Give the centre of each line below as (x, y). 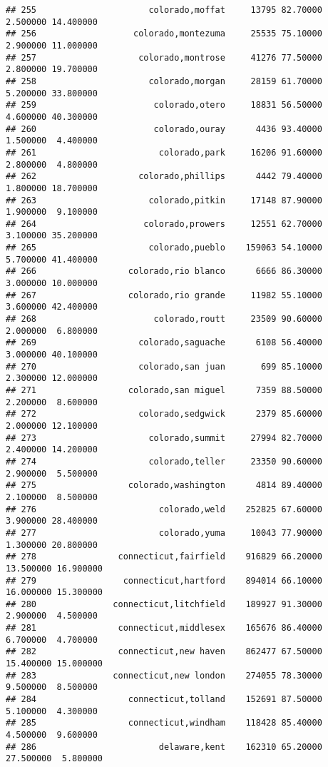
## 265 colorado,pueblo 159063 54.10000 (164, 248)
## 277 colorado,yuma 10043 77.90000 (164, 533)
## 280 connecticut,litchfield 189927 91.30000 (164, 604)
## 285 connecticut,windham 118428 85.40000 (164, 723)
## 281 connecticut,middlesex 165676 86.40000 (164, 628)
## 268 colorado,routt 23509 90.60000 (164, 319)
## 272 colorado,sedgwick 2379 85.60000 (164, 414)
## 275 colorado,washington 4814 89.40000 (164, 486)
